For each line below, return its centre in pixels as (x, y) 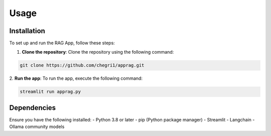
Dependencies (33, 108)
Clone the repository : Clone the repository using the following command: (98, 52)
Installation (27, 31)
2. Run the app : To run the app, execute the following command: (76, 78)
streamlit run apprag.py (50, 92)
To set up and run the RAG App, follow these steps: (62, 43)
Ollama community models (37, 127)
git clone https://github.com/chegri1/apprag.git (82, 65)
